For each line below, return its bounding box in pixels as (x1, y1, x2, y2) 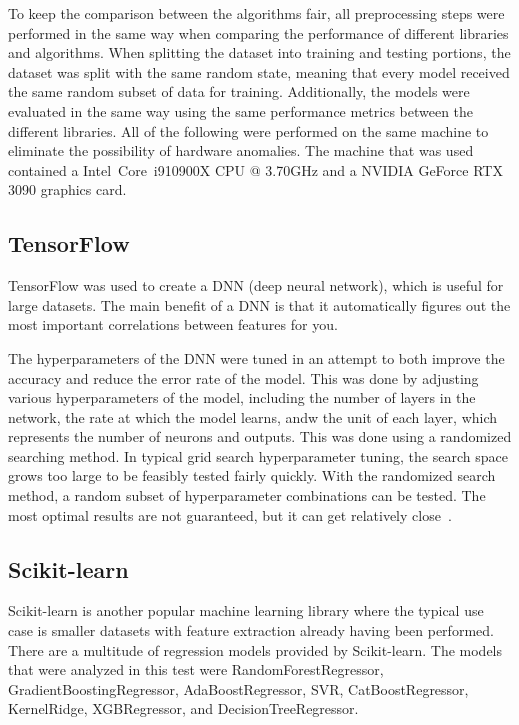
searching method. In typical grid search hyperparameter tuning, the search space (8, 445, 508, 466)
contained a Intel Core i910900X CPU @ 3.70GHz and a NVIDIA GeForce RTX (8, 159, 503, 180)
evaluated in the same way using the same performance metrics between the (8, 100, 474, 121)
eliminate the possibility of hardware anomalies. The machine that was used (8, 140, 474, 161)
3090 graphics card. (8, 179, 127, 200)
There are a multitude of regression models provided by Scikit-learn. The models (8, 639, 503, 660)
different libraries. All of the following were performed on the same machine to (8, 120, 489, 141)
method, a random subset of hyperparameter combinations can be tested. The (8, 485, 486, 506)
